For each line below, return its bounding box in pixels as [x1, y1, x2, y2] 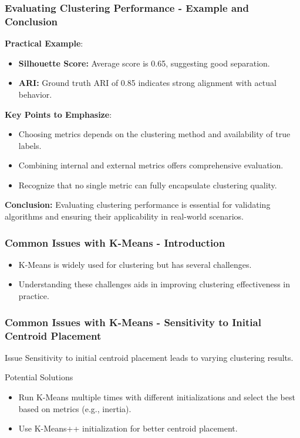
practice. [18, 290, 49, 302]
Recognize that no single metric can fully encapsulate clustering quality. [18, 178, 277, 191]
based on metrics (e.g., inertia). [18, 402, 132, 414]
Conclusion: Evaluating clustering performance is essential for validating [5, 198, 271, 211]
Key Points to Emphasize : [5, 108, 112, 120]
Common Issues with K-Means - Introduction [5, 235, 225, 250]
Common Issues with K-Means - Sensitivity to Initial [5, 314, 261, 329]
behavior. [18, 88, 52, 100]
